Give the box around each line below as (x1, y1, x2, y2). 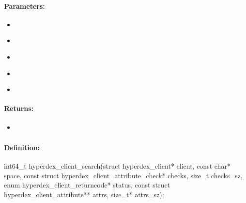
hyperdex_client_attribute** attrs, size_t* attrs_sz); (4, 189, 164, 200)
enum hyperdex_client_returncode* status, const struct (4, 180, 170, 190)
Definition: (4, 142, 40, 153)
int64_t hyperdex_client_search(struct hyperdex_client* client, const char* (4, 161, 231, 171)
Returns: (4, 103, 34, 113)
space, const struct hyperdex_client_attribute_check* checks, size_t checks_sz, (4, 170, 243, 180)
